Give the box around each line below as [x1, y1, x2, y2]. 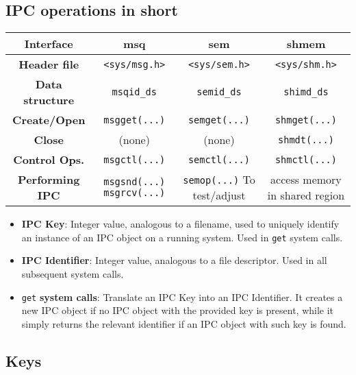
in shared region [267, 187, 345, 204]
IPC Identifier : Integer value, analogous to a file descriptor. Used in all [21, 253, 327, 267]
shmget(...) [275, 114, 337, 125]
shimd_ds [283, 86, 329, 98]
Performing [18, 171, 80, 188]
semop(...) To [183, 171, 255, 188]
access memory [270, 171, 342, 188]
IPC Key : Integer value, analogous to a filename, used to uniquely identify [21, 217, 340, 231]
